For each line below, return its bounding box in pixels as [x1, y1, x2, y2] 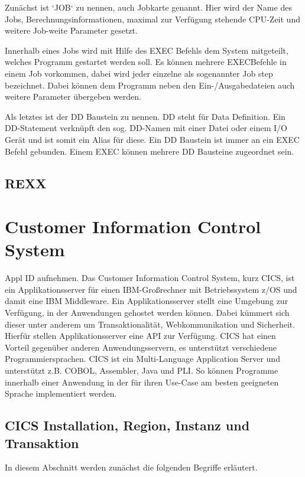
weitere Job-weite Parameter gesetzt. [5, 24, 138, 37]
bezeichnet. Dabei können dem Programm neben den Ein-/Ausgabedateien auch [5, 79, 295, 91]
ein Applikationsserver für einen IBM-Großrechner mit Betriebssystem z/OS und [5, 283, 297, 295]
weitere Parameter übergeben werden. [5, 90, 141, 103]
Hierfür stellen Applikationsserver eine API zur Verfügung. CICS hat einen [5, 329, 276, 342]
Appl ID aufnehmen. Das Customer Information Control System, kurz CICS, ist [5, 272, 295, 284]
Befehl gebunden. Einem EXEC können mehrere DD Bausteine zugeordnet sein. [5, 145, 294, 157]
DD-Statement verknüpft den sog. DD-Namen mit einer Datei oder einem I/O [5, 122, 287, 134]
